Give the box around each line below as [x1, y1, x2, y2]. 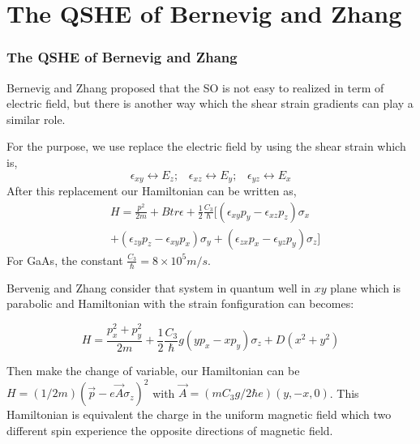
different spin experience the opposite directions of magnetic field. [6, 421, 333, 438]
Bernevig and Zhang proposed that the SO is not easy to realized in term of [6, 79, 384, 96]
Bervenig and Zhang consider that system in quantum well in [6, 279, 311, 296]
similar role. [6, 110, 66, 127]
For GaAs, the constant [6, 251, 123, 268]
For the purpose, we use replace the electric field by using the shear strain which [6, 138, 406, 155]
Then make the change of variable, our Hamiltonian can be [6, 362, 300, 378]
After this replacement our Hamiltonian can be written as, [6, 182, 297, 199]
